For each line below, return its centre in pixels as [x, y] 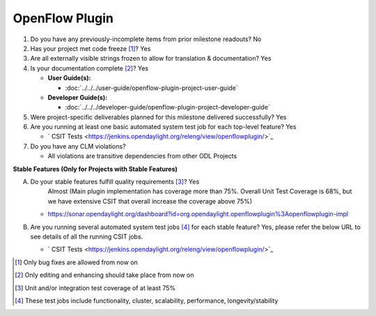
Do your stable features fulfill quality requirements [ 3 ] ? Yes [115, 182]
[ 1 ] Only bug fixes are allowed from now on [77, 262]
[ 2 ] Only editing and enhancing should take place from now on [104, 275]
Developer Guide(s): [78, 97]
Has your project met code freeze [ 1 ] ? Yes [91, 48]
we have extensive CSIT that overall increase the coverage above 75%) [150, 201]
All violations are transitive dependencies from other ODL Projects [142, 156]
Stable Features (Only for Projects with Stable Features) [95, 169]
